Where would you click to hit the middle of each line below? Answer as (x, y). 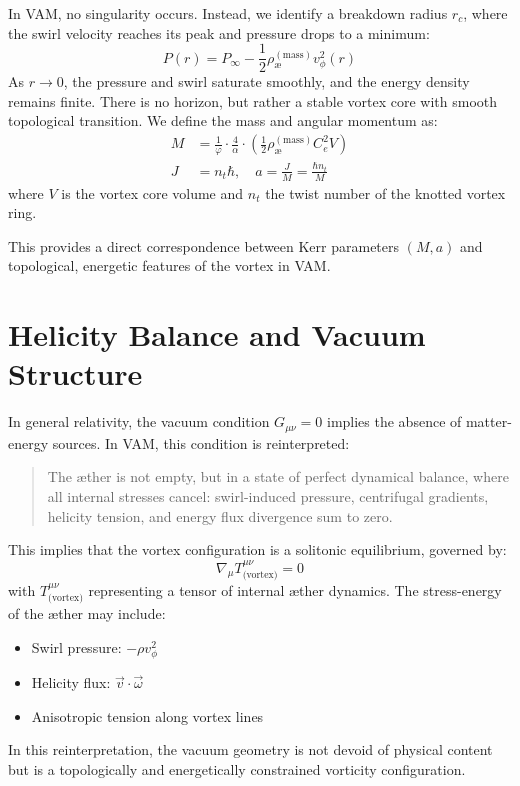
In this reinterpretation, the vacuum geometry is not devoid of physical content (250, 749)
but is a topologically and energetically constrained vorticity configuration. (237, 769)
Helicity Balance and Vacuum (217, 334)
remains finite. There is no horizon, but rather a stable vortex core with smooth (253, 100)
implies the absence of (394, 421)
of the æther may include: (87, 613)
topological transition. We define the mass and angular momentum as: (223, 120)
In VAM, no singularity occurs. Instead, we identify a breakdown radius (228, 13)
